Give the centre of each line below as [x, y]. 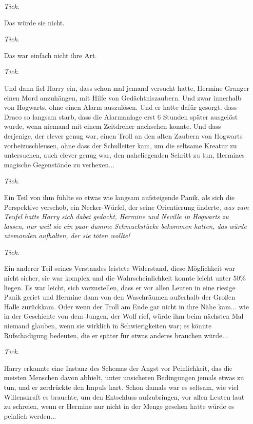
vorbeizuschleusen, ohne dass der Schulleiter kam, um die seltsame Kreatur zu [120, 145]
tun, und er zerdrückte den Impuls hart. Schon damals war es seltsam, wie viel [121, 387]
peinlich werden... [30, 415]
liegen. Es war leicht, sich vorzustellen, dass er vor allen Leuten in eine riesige [120, 287]
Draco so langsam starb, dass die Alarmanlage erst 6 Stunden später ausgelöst [121, 116]
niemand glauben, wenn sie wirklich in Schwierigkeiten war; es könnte [108, 326]
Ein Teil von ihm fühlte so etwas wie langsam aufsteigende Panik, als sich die [119, 197]
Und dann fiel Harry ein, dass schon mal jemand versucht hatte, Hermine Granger [127, 88]
